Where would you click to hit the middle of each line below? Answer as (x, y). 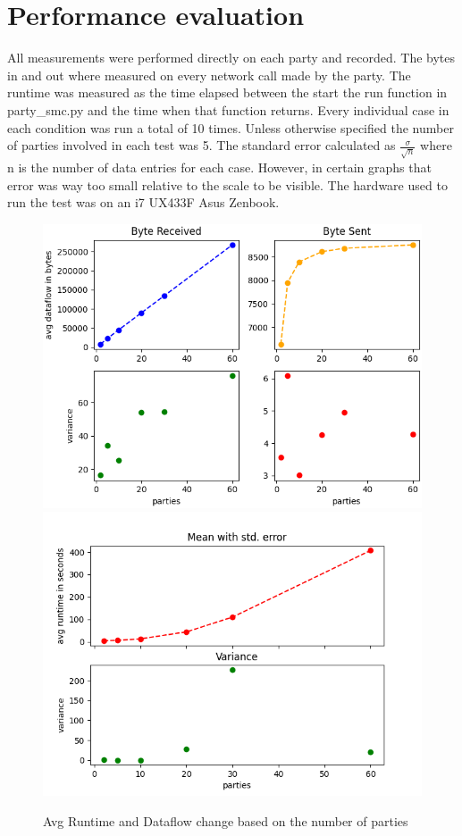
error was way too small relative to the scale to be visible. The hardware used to (227, 184)
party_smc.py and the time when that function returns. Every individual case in (228, 109)
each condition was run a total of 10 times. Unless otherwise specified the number (231, 127)
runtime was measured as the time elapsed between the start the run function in (227, 92)
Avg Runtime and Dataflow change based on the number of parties (226, 821)
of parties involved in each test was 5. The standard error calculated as (202, 145)
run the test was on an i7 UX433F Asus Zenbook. (143, 202)
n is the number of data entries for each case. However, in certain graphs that (219, 167)
